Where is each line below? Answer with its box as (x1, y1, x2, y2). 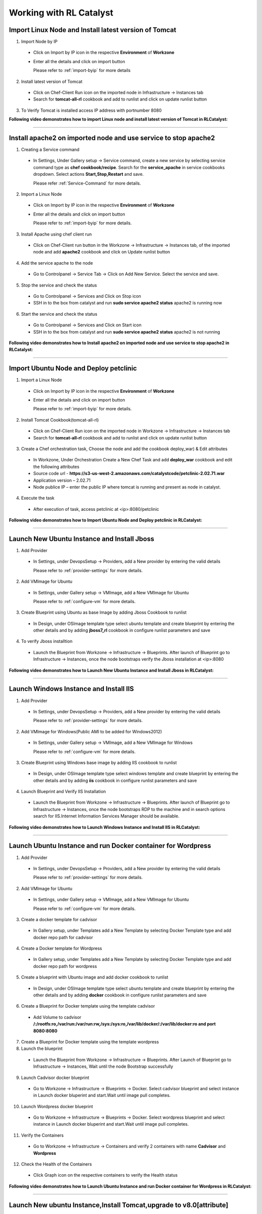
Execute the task (21, 495, 55, 501)
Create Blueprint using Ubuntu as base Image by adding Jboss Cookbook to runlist (21, 609, 187, 615)
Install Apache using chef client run (21, 231, 92, 237)
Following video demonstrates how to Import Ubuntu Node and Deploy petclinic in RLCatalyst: (9, 517, 202, 523)
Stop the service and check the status (21, 282, 97, 288)
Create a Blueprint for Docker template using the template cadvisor (21, 1003, 155, 1009)
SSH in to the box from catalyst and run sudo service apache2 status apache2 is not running (33, 329, 220, 335)
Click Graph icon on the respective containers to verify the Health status (33, 1172, 178, 1178)
